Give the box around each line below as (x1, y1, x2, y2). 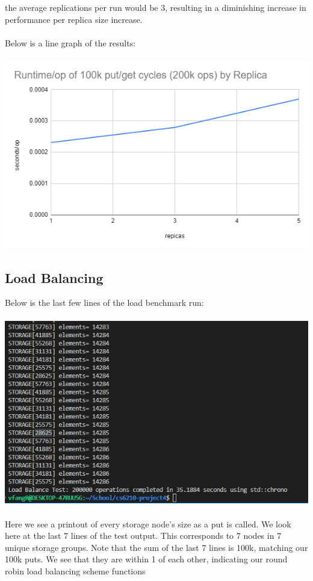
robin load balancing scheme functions (5, 564, 146, 577)
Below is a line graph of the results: (5, 36, 136, 49)
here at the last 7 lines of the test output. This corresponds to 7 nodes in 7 (5, 529, 282, 542)
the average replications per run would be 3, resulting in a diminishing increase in (5, 1, 306, 13)
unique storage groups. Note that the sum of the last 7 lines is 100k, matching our (5, 541, 308, 553)
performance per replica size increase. (5, 13, 143, 25)
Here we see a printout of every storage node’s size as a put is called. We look (5, 517, 291, 530)
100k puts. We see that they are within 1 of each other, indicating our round (5, 553, 288, 565)
